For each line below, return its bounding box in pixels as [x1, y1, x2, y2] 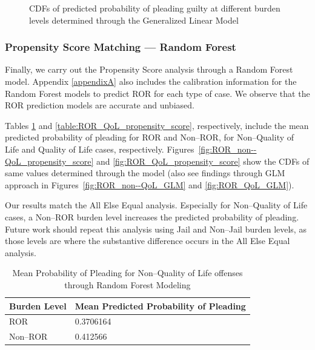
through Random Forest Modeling [64, 278, 191, 291]
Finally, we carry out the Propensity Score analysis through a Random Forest [5, 63, 293, 76]
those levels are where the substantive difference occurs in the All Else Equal [5, 234, 290, 247]
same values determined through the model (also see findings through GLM [5, 167, 285, 179]
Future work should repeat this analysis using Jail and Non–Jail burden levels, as [5, 222, 307, 235]
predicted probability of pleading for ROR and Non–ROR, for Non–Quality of [5, 131, 294, 144]
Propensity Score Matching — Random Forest [5, 39, 236, 54]
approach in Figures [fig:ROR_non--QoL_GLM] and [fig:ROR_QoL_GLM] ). [5, 178, 294, 191]
